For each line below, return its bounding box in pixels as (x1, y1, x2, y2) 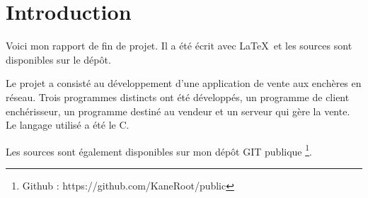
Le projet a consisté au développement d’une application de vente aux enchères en (6, 76, 362, 91)
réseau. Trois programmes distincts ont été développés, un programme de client (6, 89, 350, 104)
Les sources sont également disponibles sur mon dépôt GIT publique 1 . (6, 141, 312, 158)
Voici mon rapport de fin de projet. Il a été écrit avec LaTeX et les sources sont (6, 38, 352, 53)
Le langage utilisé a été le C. (6, 117, 130, 132)
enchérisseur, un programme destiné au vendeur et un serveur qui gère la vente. (6, 103, 350, 118)
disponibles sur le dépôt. (6, 52, 111, 66)
